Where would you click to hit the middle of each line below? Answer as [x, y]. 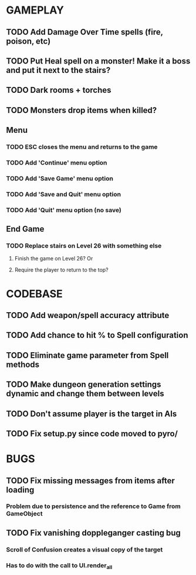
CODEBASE [34, 294]
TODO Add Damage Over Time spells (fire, [85, 32]
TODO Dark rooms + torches [59, 90]
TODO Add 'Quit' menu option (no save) [64, 210]
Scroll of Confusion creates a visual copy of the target [85, 549]
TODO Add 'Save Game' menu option [60, 178]
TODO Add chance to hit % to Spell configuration [97, 335]
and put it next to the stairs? [58, 70]
